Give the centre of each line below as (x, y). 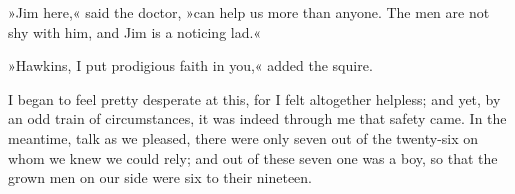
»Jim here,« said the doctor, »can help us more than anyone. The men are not (249, 12)
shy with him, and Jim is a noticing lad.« (135, 31)
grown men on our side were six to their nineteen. (160, 177)
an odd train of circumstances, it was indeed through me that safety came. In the (257, 118)
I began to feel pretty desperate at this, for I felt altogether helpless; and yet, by (254, 98)
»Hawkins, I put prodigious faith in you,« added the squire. (190, 65)
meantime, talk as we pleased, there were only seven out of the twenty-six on (243, 137)
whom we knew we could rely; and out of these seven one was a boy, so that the (253, 157)
